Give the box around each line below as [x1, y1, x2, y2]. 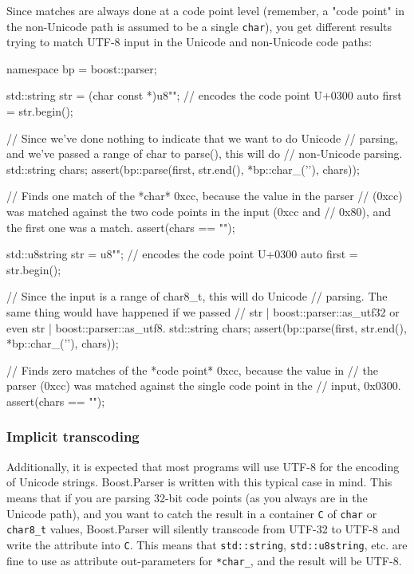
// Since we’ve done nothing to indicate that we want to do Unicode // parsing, [6, 129, 398, 146]
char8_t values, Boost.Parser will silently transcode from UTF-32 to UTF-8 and [6, 521, 400, 537]
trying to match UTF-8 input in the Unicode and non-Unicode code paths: [6, 33, 373, 50]
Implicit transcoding [6, 427, 140, 446]
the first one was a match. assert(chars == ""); [6, 218, 235, 235]
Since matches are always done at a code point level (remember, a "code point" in [6, 2, 405, 18]
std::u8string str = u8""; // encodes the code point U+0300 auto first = [6, 246, 358, 262]
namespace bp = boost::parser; [6, 60, 157, 77]
